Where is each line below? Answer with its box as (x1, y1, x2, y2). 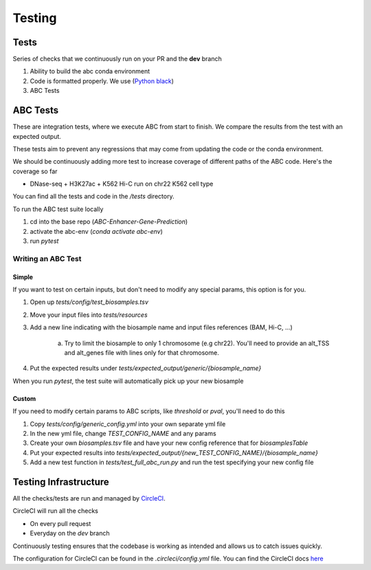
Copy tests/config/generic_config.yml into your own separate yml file (30, 419, 226, 428)
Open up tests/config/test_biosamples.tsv (30, 298, 149, 306)
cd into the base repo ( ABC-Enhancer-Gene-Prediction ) (30, 217, 188, 226)
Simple (12, 272, 34, 281)
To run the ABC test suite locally (12, 205, 104, 213)
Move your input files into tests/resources (30, 310, 148, 319)
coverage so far (12, 167, 58, 175)
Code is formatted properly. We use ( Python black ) (30, 76, 175, 85)
